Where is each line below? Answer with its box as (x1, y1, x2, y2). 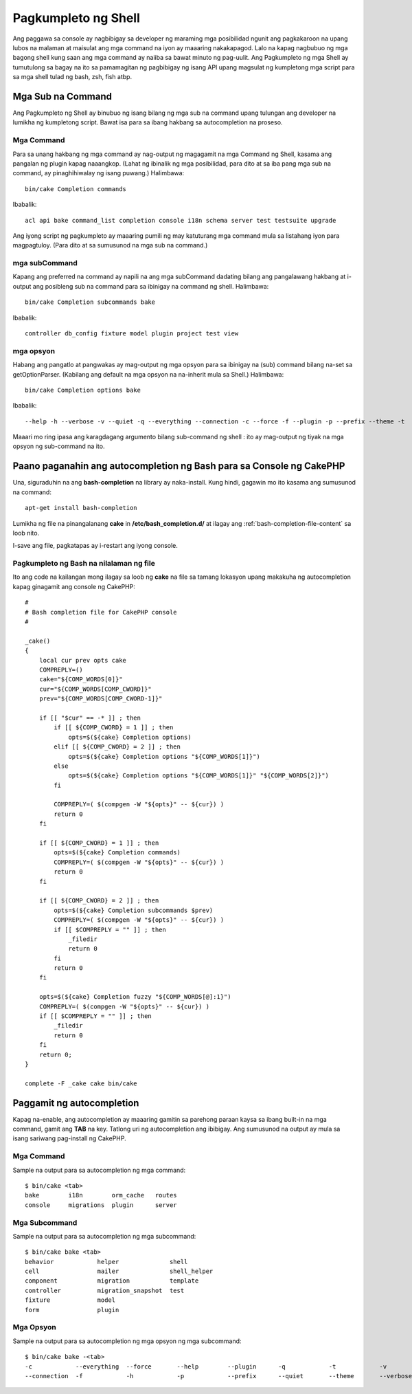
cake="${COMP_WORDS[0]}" (38, 676, 123, 683)
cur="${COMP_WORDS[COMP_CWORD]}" (38, 685, 152, 693)
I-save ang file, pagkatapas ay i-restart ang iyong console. (12, 542, 179, 550)
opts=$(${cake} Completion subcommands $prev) (54, 906, 214, 914)
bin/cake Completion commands (25, 185, 127, 192)
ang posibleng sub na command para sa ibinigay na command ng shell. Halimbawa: (32, 282, 269, 290)
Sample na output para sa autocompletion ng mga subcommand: (12, 1232, 196, 1240)
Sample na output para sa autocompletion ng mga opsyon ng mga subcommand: (12, 1337, 242, 1345)
